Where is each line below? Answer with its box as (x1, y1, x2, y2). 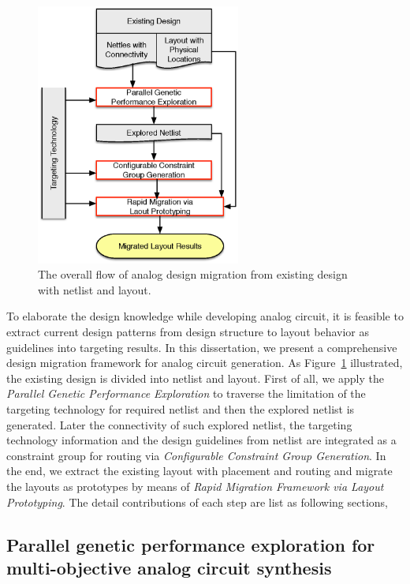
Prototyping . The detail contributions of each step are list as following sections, (6, 493, 388, 510)
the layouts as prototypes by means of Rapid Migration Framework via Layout (6, 477, 384, 494)
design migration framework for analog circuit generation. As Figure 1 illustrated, (6, 354, 403, 371)
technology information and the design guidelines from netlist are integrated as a (6, 432, 397, 448)
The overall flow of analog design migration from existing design (38, 266, 348, 283)
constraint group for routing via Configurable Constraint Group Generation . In (6, 447, 386, 463)
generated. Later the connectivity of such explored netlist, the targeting (6, 416, 352, 432)
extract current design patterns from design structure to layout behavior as (6, 323, 369, 339)
